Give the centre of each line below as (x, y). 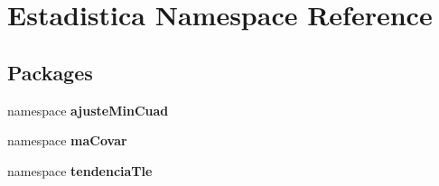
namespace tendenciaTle (80, 170)
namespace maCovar (67, 140)
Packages (50, 72)
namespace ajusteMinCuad (88, 110)
